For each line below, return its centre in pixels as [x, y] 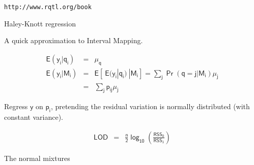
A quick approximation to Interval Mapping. [74, 40]
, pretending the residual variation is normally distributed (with [150, 106]
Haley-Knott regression [40, 23]
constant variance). [34, 117]
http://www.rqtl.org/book [48, 7]
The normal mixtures [37, 158]
